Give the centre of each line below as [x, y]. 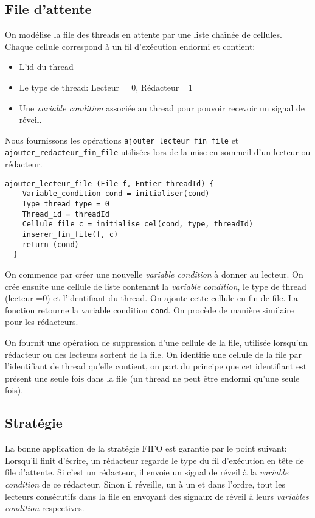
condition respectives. [45, 508]
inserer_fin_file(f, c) [70, 234]
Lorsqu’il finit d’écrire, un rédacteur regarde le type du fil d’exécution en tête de [154, 460]
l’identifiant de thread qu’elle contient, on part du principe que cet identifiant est [156, 366]
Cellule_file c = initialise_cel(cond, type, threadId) [138, 224]
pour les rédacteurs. [42, 322]
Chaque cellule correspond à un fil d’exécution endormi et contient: [130, 46]
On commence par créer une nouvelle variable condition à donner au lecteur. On [154, 274]
